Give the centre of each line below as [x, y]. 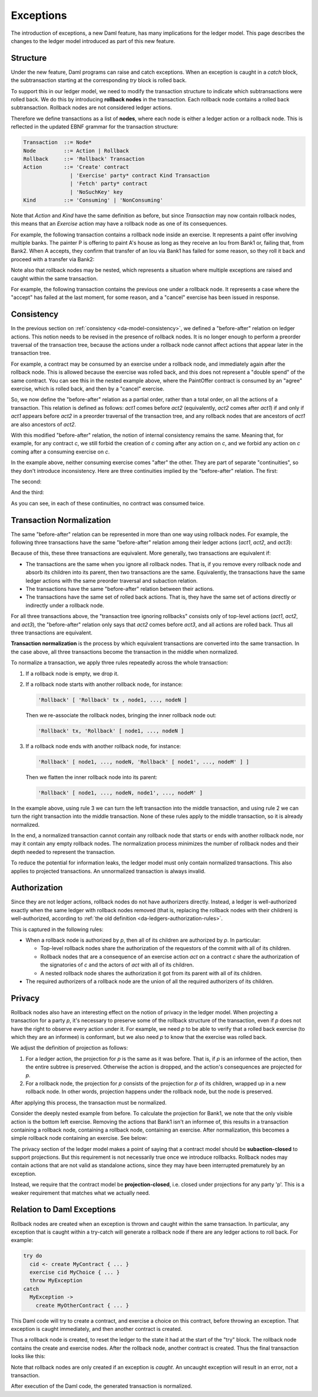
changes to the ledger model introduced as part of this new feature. [93, 41]
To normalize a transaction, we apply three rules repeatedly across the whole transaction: [120, 663]
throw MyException [56, 1281]
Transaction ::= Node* [58, 142]
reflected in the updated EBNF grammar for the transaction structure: [95, 127]
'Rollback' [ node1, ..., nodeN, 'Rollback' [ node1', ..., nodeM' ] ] [144, 762]
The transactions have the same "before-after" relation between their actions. [120, 589]
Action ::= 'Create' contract [76, 167]
